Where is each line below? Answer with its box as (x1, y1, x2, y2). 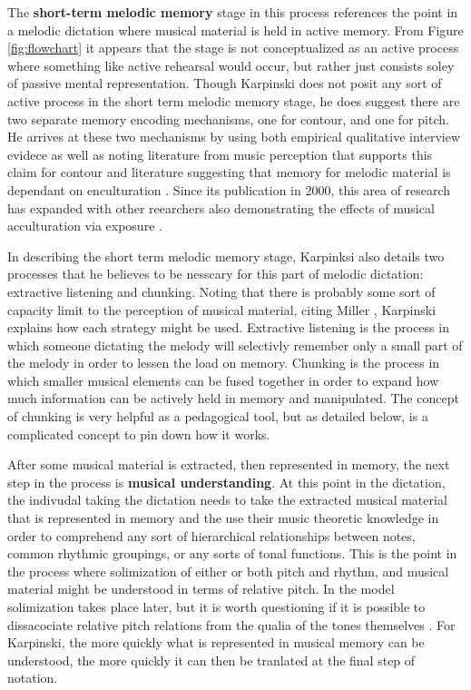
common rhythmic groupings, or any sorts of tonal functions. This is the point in (7, 544, 457, 563)
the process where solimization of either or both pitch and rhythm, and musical (7, 561, 449, 580)
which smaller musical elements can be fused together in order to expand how (7, 370, 439, 389)
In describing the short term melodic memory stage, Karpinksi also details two (7, 246, 445, 265)
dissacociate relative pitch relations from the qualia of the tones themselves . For (7, 615, 456, 634)
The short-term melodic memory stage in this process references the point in (7, 3, 458, 21)
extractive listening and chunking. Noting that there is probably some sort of (7, 281, 436, 301)
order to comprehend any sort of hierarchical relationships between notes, (7, 526, 416, 545)
